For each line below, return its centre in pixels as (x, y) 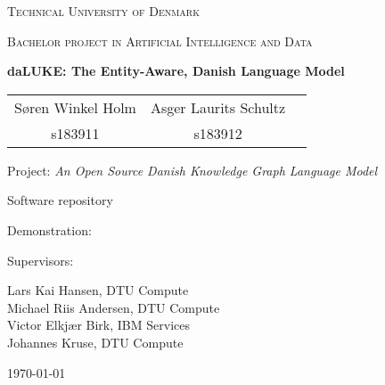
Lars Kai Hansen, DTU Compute (98, 290)
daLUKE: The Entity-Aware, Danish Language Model (176, 71)
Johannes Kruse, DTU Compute (95, 342)
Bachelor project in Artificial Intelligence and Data (160, 41)
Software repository (60, 200)
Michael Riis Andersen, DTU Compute (114, 307)
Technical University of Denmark (103, 11)
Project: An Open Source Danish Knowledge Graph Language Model (192, 170)
